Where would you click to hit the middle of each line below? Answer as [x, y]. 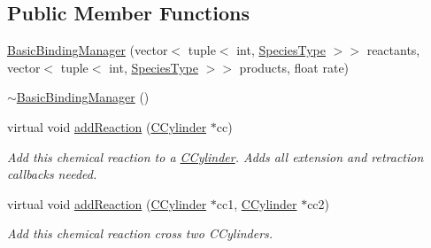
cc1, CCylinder [257, 203]
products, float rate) [294, 67]
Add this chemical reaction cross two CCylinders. [140, 233]
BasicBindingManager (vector [88, 50]
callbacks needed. [52, 174]
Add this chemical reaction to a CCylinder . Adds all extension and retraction [215, 156]
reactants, [393, 50]
